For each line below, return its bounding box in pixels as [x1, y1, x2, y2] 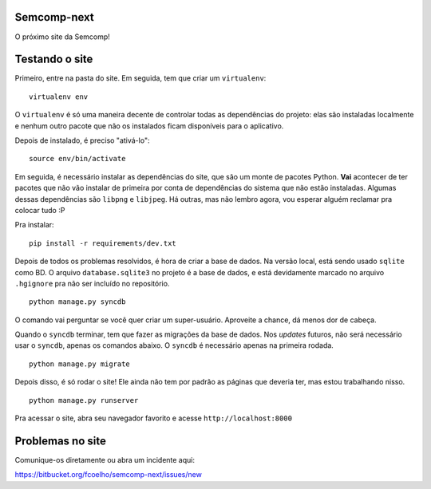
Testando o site [14, 53, 93, 66]
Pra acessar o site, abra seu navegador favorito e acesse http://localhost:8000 [14, 413, 293, 423]
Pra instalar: [14, 220, 55, 230]
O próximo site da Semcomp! [14, 32, 111, 41]
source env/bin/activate [29, 154, 126, 164]
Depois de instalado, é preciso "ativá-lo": [14, 136, 150, 145]
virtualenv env [29, 92, 89, 101]
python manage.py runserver [29, 396, 139, 404]
